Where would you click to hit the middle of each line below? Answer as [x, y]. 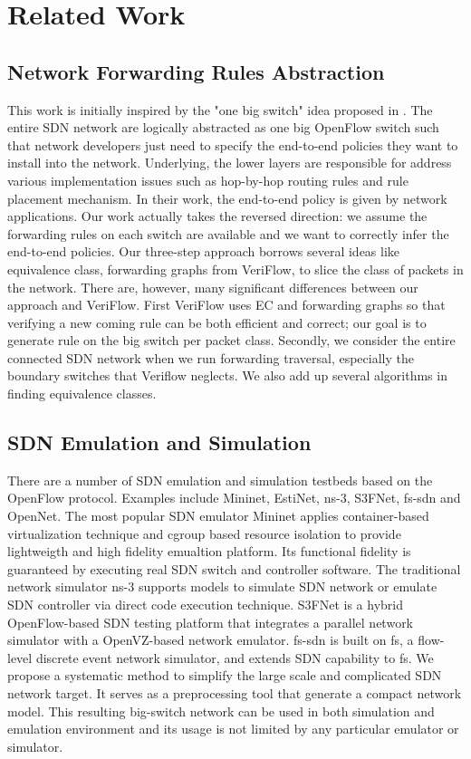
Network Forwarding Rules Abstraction [196, 71]
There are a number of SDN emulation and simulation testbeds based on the [220, 480]
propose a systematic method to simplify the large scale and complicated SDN [225, 675]
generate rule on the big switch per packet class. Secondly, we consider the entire [231, 340]
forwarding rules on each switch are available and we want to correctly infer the [228, 233]
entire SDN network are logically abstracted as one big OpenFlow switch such [223, 127]
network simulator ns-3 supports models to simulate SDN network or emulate [222, 586]
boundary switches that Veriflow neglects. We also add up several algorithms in [227, 375]
